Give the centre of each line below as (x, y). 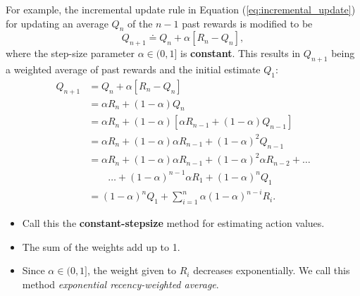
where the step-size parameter (70, 53)
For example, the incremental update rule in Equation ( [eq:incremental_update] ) (181, 9)
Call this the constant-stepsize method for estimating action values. (173, 222)
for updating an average (57, 23)
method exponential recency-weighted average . (120, 284)
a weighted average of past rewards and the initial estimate (133, 69)
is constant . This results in (240, 53)
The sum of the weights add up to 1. (101, 246)
